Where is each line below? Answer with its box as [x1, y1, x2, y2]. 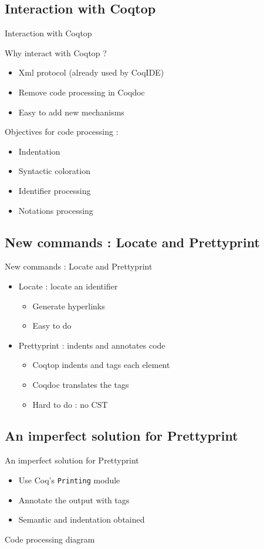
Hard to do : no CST [32, 398, 108, 410]
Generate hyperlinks [32, 299, 105, 312]
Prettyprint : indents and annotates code [18, 339, 165, 351]
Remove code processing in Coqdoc [18, 86, 145, 98]
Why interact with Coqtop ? [5, 46, 107, 59]
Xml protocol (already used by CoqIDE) [18, 66, 164, 79]
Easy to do [32, 319, 72, 332]
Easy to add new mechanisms [18, 105, 124, 118]
